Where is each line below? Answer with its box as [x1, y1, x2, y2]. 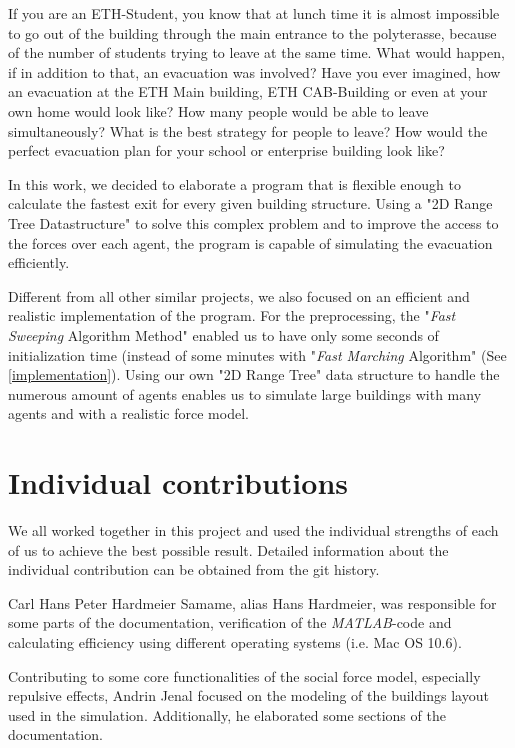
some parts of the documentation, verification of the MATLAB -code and [8, 612, 452, 633]
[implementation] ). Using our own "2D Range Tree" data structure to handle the [8, 364, 500, 385]
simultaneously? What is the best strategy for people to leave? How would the [8, 120, 488, 141]
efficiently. [8, 252, 70, 273]
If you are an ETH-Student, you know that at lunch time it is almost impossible [8, 3, 500, 23]
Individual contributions [8, 462, 349, 503]
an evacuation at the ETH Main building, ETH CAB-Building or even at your [8, 81, 488, 102]
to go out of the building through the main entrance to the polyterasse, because [8, 22, 497, 43]
